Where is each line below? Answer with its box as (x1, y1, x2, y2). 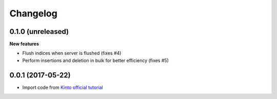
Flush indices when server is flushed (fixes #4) (22, 50, 122, 56)
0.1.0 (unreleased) (9, 27, 69, 36)
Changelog (9, 8, 57, 19)
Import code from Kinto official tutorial (22, 84, 103, 90)
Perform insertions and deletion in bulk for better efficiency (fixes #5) (22, 57, 169, 64)
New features (9, 41, 39, 47)
